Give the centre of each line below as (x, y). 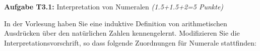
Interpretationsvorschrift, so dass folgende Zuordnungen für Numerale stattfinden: (130, 42)
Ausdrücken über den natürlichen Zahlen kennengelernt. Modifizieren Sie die (122, 33)
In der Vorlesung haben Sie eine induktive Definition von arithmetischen (116, 23)
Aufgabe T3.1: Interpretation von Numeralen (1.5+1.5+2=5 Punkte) (114, 6)
